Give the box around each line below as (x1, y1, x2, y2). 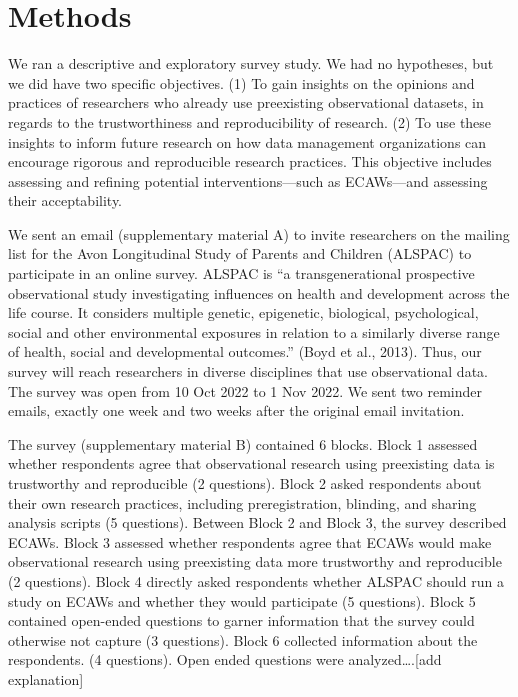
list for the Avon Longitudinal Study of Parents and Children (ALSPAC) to (8, 243, 472, 264)
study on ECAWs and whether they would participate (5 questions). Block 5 (8, 590, 476, 611)
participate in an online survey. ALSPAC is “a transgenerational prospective (8, 263, 475, 284)
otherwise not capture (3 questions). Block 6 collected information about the (8, 629, 478, 650)
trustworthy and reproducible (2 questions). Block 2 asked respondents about (8, 473, 482, 493)
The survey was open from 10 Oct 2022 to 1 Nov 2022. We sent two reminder (8, 380, 482, 401)
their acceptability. (8, 190, 123, 211)
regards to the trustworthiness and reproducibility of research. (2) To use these (8, 111, 492, 132)
